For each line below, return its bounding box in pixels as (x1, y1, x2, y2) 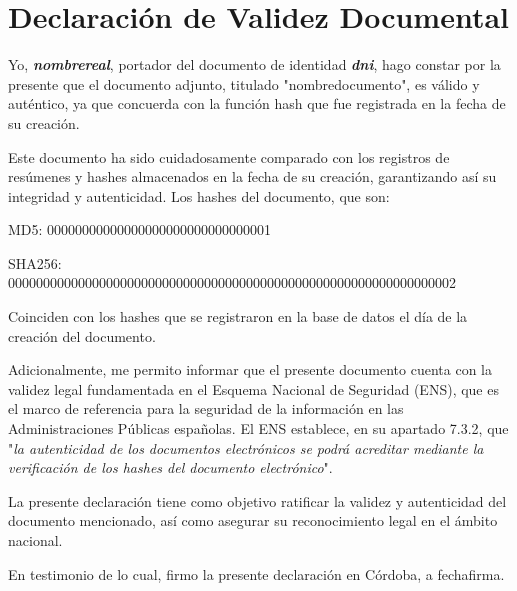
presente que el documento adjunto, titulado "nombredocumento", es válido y (8, 73, 480, 94)
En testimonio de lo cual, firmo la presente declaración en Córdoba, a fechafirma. (8, 563, 505, 584)
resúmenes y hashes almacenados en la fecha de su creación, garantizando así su (8, 166, 497, 187)
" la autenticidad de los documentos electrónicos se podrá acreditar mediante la (8, 437, 484, 458)
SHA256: (8, 252, 62, 273)
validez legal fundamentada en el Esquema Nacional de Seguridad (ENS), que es (8, 378, 499, 399)
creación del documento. (8, 325, 156, 346)
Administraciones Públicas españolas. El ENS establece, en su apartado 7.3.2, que (8, 418, 509, 439)
